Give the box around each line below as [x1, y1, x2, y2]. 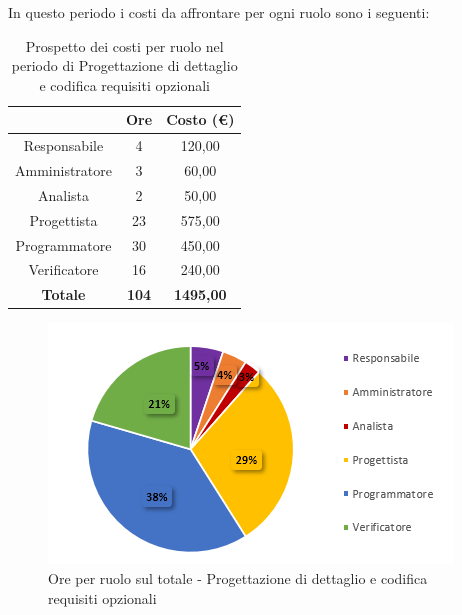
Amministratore [15, 160, 112, 181]
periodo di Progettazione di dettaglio [11, 55, 238, 76]
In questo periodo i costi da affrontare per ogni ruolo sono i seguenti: [8, 2, 430, 22]
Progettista [29, 209, 98, 230]
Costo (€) [166, 109, 235, 130]
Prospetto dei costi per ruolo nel [25, 35, 224, 56]
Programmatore [15, 234, 112, 255]
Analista [37, 184, 90, 205]
